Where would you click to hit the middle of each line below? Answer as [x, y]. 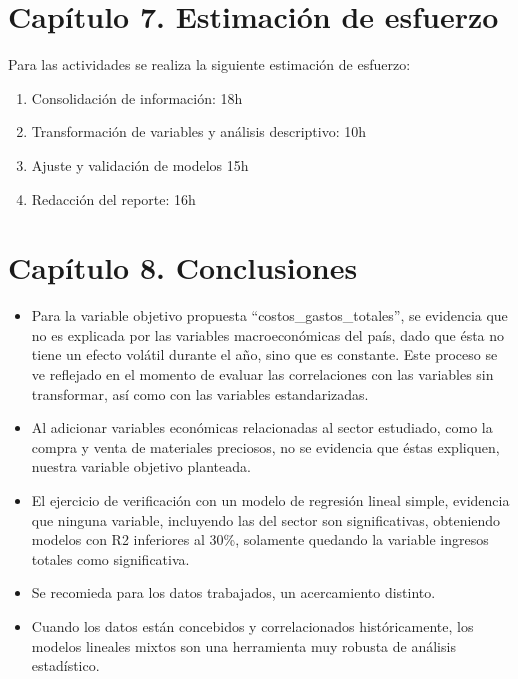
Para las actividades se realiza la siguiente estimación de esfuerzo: [209, 64]
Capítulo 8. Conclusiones [183, 267]
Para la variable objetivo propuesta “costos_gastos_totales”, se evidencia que [269, 315]
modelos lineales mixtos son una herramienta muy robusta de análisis [243, 645]
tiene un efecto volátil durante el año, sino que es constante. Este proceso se [264, 354]
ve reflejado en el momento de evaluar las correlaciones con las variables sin [262, 374]
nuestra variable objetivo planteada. [141, 466]
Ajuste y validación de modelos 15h [140, 164]
